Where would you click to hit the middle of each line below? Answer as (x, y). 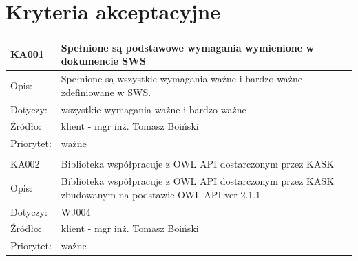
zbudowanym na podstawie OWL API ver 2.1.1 (161, 194)
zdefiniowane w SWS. (106, 92)
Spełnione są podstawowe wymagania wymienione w (188, 47)
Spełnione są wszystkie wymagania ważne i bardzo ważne (182, 79)
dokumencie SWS (103, 61)
